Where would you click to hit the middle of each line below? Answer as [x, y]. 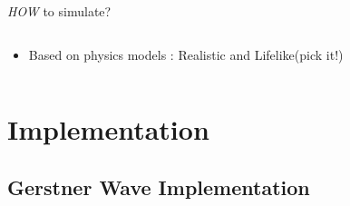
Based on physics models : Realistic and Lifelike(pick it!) [186, 54]
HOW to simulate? [59, 11]
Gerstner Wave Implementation [159, 186]
